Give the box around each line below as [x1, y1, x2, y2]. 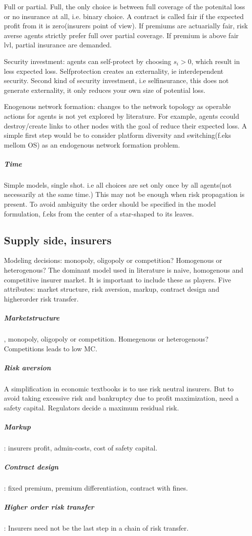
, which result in [191, 56, 240, 66]
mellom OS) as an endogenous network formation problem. [4, 139, 180, 150]
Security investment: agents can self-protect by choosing [4, 56, 171, 66]
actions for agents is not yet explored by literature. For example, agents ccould [4, 110, 239, 121]
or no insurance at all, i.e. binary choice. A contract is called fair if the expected [4, 11, 244, 21]
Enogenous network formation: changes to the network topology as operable [4, 101, 231, 111]
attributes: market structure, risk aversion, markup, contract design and [4, 284, 219, 294]
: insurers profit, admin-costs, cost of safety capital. [4, 443, 158, 453]
